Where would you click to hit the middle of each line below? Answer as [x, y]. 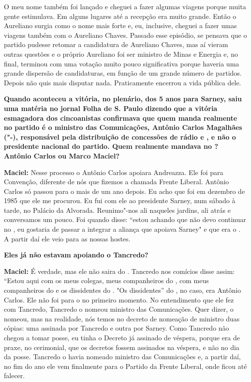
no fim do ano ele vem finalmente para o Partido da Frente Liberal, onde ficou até [125, 366]
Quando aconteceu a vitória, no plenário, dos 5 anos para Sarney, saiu [123, 99]
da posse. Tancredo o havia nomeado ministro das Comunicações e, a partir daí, [122, 357]
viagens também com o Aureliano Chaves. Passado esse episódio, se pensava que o [125, 35]
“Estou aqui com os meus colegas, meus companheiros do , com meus [106, 280]
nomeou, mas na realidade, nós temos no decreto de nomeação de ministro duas [122, 318]
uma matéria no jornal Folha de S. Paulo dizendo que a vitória [111, 108]
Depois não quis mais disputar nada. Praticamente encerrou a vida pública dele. [123, 82]
